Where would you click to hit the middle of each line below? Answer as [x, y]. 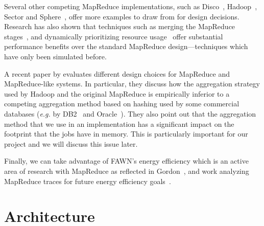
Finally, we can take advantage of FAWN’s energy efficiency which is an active [126, 161]
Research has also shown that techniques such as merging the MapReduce [120, 26]
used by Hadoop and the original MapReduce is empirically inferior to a [117, 93]
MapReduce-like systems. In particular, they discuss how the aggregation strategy [132, 84]
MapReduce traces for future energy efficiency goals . [88, 181]
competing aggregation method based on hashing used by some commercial [122, 104]
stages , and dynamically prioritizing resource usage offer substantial [114, 36]
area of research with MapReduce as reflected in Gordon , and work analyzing [127, 171]
